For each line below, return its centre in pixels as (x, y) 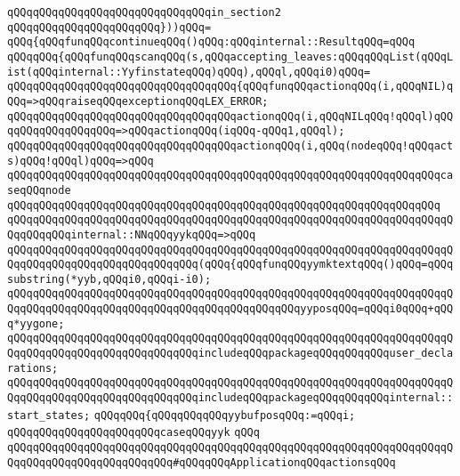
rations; (33, 368)
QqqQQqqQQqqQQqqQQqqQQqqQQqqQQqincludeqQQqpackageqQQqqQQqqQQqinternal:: (230, 398)
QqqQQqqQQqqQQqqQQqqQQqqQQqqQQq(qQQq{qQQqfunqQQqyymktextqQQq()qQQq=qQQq (230, 265)
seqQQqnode (39, 190)
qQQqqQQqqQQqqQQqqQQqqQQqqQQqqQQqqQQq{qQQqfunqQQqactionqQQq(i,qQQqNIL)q (230, 87)
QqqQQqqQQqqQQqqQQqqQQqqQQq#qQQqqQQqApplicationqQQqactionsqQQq (202, 462)
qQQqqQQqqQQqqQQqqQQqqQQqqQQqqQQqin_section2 (144, 12)
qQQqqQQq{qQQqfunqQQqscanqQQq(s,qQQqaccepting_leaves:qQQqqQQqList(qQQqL (230, 56)
